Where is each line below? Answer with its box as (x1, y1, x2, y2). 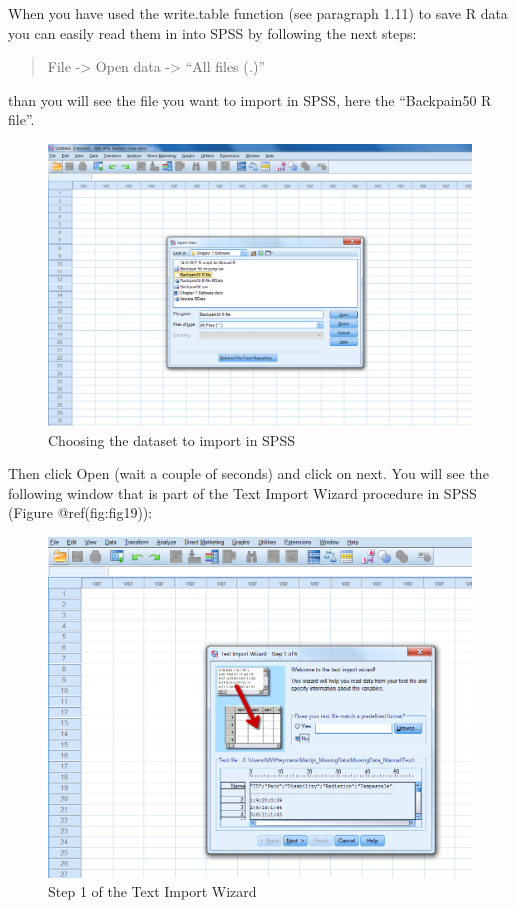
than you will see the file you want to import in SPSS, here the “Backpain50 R (8, 89, 492, 110)
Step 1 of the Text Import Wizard (48, 881, 257, 902)
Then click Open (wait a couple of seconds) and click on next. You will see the (8, 463, 489, 484)
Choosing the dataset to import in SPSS (48, 429, 295, 450)
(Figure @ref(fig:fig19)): (8, 502, 153, 523)
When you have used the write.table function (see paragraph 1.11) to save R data (8, 3, 508, 23)
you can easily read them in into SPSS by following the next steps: (8, 22, 417, 43)
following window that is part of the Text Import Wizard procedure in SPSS (8, 482, 477, 503)
